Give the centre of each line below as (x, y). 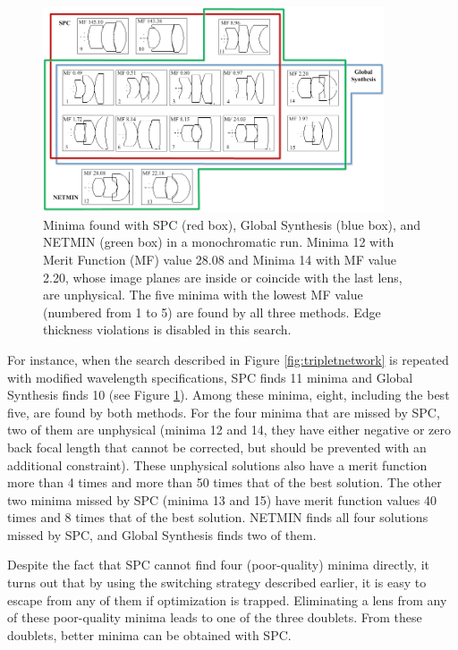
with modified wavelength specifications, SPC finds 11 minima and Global (210, 377)
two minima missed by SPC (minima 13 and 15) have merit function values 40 (222, 499)
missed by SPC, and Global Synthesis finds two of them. (162, 534)
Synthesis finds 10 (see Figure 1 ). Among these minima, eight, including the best (229, 395)
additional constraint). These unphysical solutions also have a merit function (217, 464)
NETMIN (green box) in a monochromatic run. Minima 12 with (219, 242)
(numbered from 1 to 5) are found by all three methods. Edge (212, 312)
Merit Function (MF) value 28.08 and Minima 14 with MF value (220, 259)
